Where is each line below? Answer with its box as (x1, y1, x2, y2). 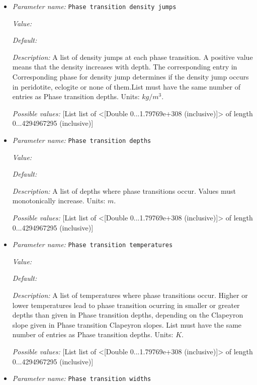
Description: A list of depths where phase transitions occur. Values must (12, 185, 236, 196)
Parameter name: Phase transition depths (12, 135, 151, 145)
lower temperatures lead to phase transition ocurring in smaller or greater (12, 299, 240, 310)
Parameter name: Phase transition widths (12, 373, 151, 383)
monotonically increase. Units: (12, 195, 106, 206)
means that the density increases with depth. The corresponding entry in (12, 61, 237, 72)
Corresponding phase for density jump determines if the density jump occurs (12, 71, 249, 82)
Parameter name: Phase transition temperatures (12, 239, 173, 250)
